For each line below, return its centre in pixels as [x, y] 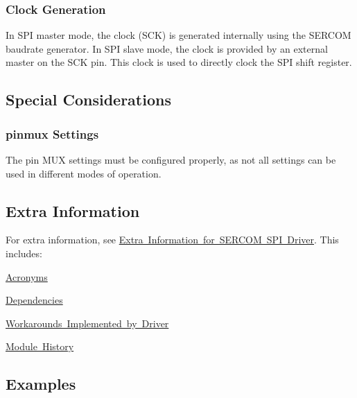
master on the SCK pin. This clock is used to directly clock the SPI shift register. [179, 62]
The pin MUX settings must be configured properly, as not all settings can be [171, 159]
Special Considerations [88, 99]
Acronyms [27, 276]
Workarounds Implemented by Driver [87, 323]
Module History [40, 346]
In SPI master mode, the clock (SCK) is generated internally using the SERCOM [178, 35]
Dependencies [34, 300]
